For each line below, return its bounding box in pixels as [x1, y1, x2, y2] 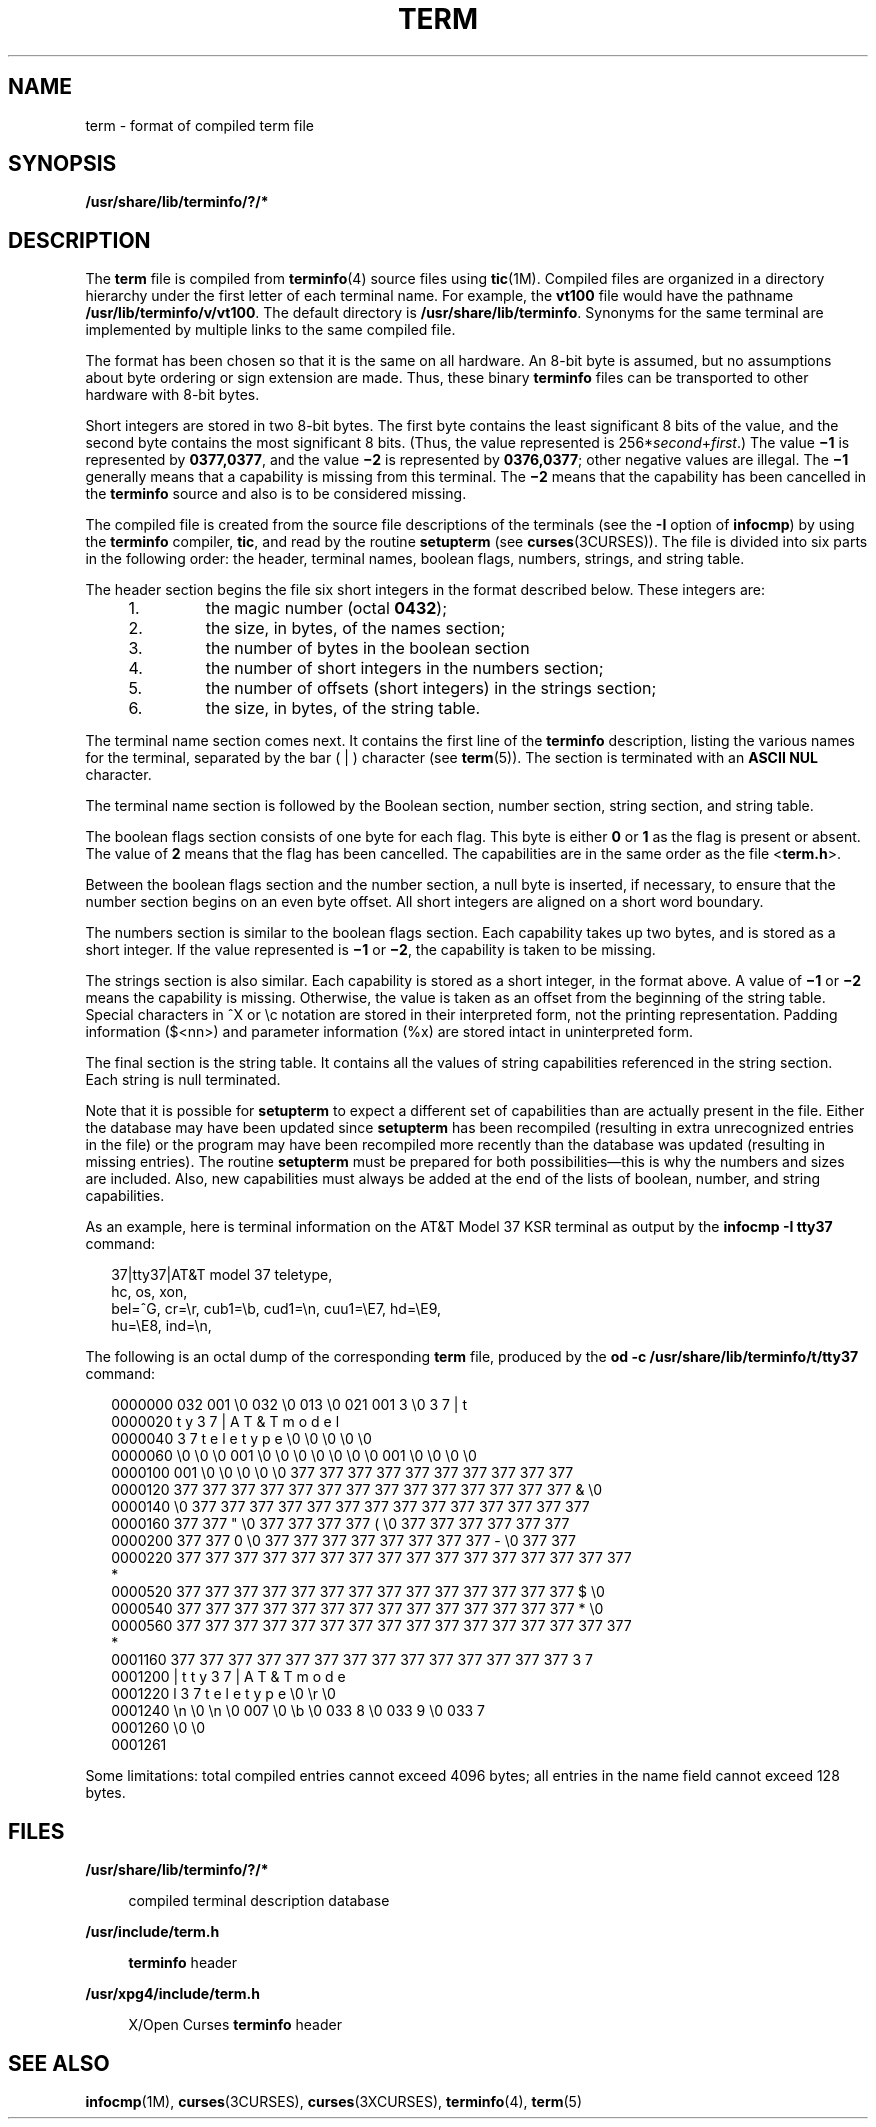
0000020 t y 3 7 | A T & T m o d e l [111, 1413, 340, 1431]
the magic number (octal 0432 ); [205, 598, 447, 619]
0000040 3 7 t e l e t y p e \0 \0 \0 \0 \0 [111, 1430, 372, 1448]
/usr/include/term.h [85, 1923, 220, 1941]
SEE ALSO [8, 2050, 110, 2076]
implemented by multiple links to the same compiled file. [85, 321, 456, 339]
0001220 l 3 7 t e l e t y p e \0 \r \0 [111, 1685, 336, 1703]
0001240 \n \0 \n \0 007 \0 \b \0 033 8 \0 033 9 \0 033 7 [111, 1702, 486, 1720]
